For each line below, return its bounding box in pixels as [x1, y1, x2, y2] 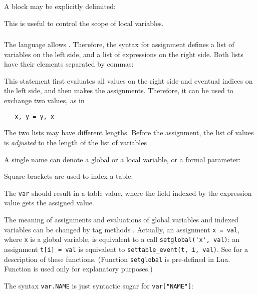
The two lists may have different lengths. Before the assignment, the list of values [4, 127, 254, 138]
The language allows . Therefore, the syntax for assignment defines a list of [4, 39, 234, 50]
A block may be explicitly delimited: [4, 1, 116, 11]
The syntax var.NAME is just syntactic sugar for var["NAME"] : [4, 280, 194, 290]
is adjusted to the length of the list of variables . [4, 137, 151, 147]
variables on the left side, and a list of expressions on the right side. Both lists [4, 49, 243, 59]
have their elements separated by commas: [4, 59, 134, 69]
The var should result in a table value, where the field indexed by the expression [4, 187, 252, 198]
